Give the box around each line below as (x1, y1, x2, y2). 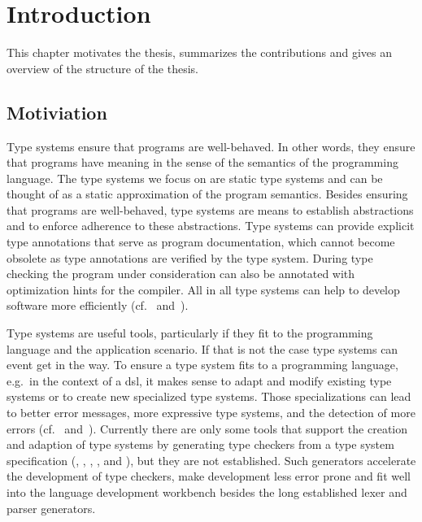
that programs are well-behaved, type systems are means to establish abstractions (7, 201, 414, 218)
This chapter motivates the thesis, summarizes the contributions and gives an (7, 44, 392, 61)
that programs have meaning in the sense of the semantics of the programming (7, 154, 398, 171)
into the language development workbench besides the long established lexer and (7, 483, 407, 500)
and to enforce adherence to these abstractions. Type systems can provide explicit (7, 217, 415, 234)
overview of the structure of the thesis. (7, 59, 198, 76)
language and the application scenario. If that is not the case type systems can (7, 340, 398, 357)
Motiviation (7, 99, 107, 124)
